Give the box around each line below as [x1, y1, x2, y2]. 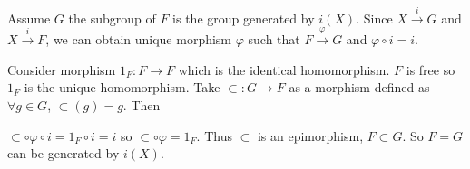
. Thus [196, 126, 232, 145]
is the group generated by [172, 8, 315, 27]
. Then [122, 95, 161, 114]
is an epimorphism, [257, 126, 364, 145]
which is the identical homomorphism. [178, 60, 390, 79]
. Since [356, 8, 393, 27]
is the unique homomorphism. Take [24, 78, 220, 97]
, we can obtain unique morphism [45, 30, 232, 49]
